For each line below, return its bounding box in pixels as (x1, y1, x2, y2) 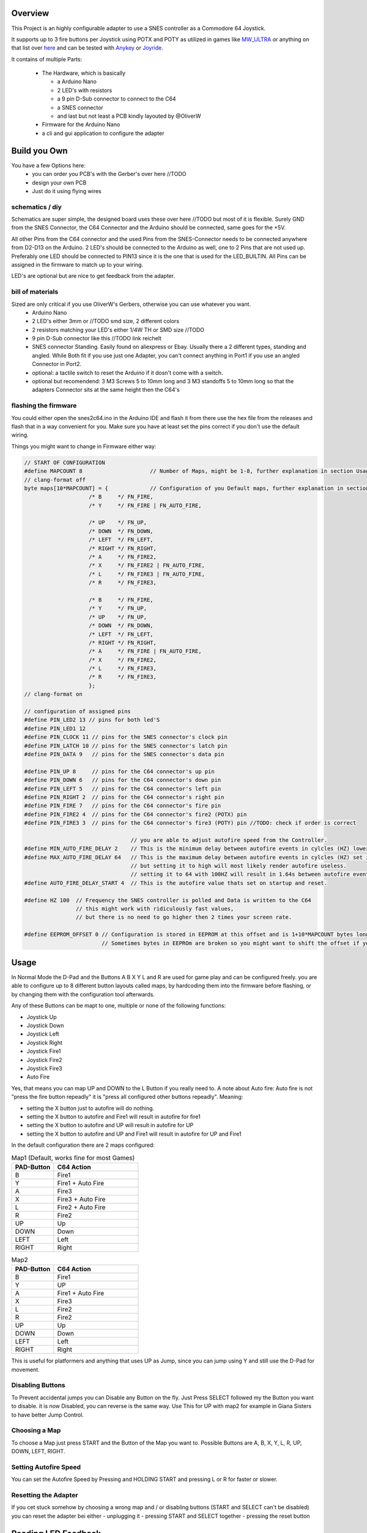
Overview (11, 8, 50, 18)
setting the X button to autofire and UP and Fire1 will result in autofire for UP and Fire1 (26, 1130, 242, 1137)
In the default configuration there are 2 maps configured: (11, 1141, 155, 1149)
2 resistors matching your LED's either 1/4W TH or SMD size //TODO (32, 326, 205, 334)
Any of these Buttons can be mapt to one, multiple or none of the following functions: (11, 1002, 226, 1009)
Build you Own (11, 145, 68, 156)
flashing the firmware (11, 402, 77, 410)
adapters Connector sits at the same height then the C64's (32, 386, 180, 394)
